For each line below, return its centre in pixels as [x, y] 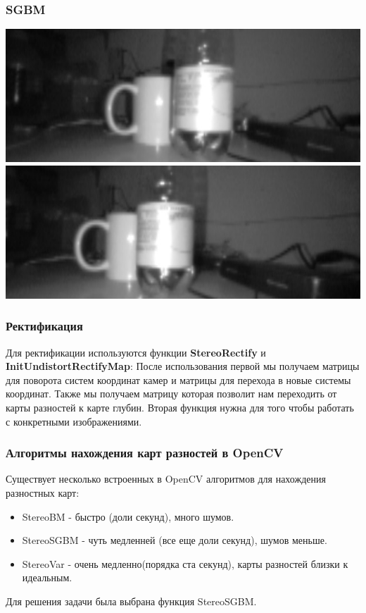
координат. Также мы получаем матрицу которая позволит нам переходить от [171, 394]
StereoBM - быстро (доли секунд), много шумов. [128, 516]
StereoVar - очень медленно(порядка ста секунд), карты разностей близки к [185, 563]
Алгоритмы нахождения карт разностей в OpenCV [145, 453]
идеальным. [47, 577]
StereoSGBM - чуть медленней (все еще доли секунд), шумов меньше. [175, 540]
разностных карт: [43, 493]
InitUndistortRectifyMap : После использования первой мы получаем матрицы [183, 366]
